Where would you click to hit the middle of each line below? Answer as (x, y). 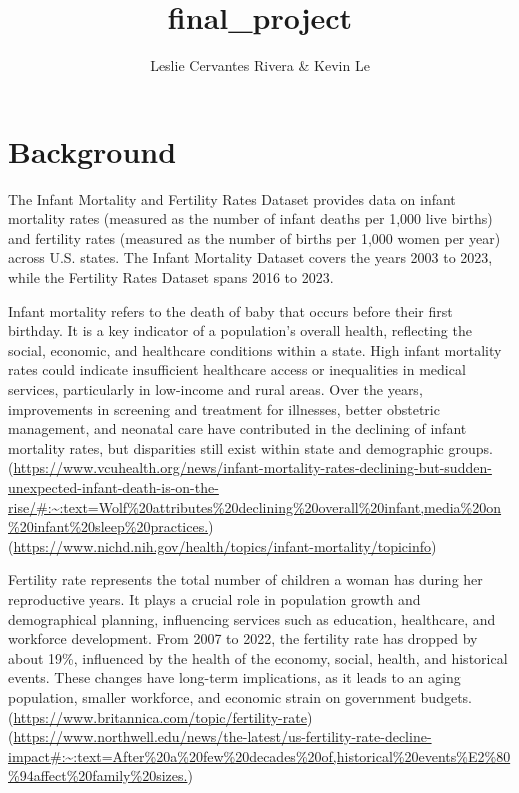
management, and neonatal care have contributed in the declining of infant (237, 428)
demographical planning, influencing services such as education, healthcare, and (252, 618)
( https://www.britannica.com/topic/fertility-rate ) (160, 716)
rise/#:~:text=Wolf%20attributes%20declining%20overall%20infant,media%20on (255, 506)
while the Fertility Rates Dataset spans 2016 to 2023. (171, 277)
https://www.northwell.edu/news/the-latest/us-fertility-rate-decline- (222, 736)
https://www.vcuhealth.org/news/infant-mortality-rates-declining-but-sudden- (252, 467)
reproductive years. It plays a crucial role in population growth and (214, 598)
